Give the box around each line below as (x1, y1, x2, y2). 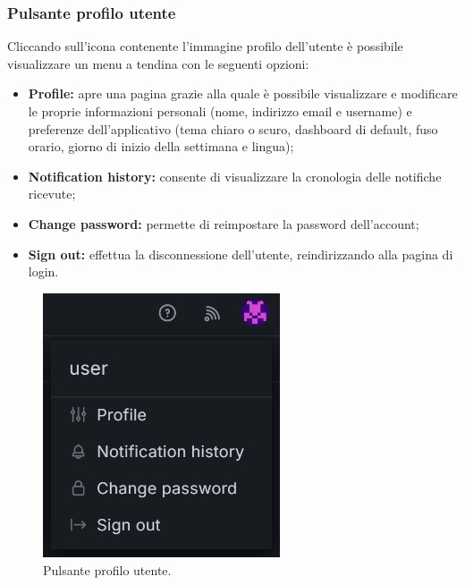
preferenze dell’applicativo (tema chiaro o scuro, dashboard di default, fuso (28, 119, 438, 138)
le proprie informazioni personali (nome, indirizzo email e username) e (28, 102, 412, 120)
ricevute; (28, 184, 76, 203)
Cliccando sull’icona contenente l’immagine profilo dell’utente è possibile (7, 37, 403, 55)
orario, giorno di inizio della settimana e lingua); (28, 137, 294, 156)
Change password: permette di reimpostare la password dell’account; (28, 214, 419, 233)
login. (28, 262, 59, 281)
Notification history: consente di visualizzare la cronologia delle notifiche (28, 166, 442, 185)
